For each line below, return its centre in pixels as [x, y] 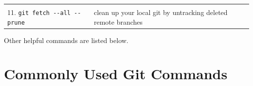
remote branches [118, 21]
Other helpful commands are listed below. [66, 40]
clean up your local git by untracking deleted [161, 12]
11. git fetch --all [39, 12]
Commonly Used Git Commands [116, 73]
